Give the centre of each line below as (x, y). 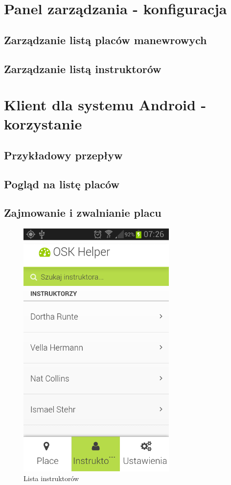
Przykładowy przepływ (63, 155)
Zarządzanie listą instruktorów (83, 68)
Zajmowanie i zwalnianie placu (83, 213)
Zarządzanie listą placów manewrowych (105, 39)
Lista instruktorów (51, 478)
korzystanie (43, 124)
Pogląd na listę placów (62, 184)
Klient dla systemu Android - (105, 105)
